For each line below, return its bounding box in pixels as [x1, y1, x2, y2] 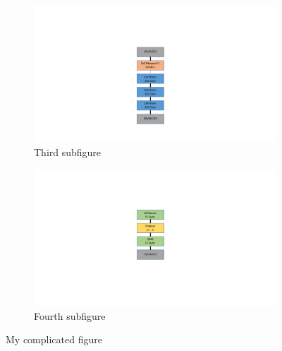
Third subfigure [34, 145, 102, 160]
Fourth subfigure [34, 308, 106, 323]
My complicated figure [6, 332, 102, 347]
